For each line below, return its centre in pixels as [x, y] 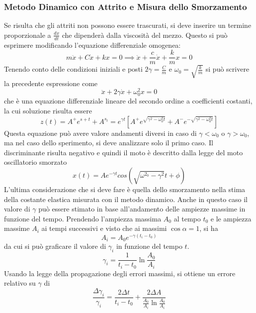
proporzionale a [28, 35]
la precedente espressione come [51, 83]
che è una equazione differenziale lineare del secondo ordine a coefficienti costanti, [128, 101]
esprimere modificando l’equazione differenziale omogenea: [92, 45]
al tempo [187, 218]
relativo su [20, 283]
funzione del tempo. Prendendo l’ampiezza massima [83, 218]
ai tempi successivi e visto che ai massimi [104, 228]
